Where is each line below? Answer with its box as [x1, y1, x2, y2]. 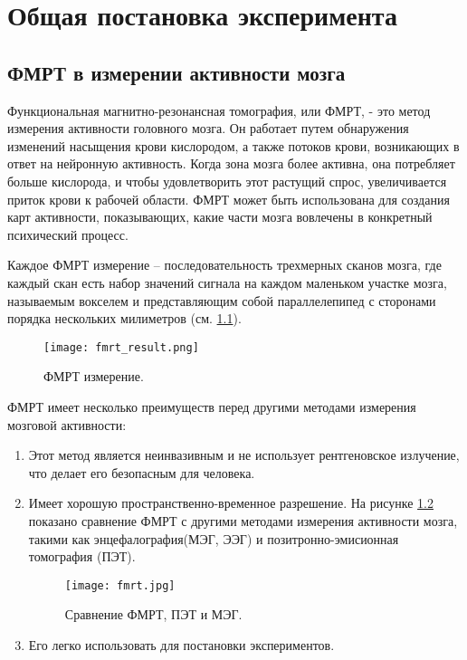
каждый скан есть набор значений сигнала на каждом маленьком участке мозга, [7, 273, 447, 292]
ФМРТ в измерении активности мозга [7, 58, 346, 86]
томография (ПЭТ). [28, 547, 136, 566]
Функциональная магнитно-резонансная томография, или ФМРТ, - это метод [7, 100, 431, 120]
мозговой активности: [7, 415, 127, 434]
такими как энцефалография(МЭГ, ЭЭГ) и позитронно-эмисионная [28, 529, 399, 548]
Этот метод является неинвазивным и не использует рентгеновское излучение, [28, 445, 460, 464]
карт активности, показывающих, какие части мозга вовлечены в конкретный [7, 207, 433, 226]
